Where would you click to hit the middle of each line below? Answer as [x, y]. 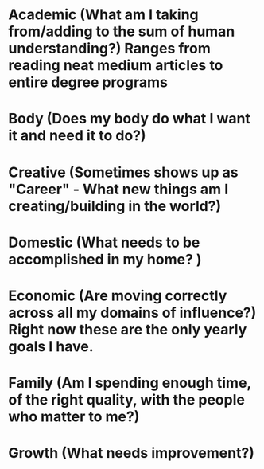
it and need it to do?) [77, 136]
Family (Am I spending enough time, [130, 383]
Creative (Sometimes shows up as [123, 172]
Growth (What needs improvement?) [131, 453]
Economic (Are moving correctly [118, 295]
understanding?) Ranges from [109, 49]
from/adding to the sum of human [122, 31]
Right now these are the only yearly [128, 329]
